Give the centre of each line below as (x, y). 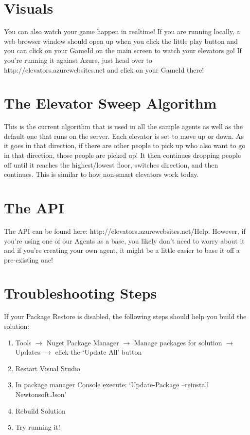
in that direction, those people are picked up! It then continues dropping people (123, 155)
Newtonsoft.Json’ (41, 394)
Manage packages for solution (178, 342)
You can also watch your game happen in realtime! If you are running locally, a (122, 31)
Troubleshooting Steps (80, 293)
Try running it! (38, 427)
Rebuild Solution (40, 410)
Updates (28, 352)
